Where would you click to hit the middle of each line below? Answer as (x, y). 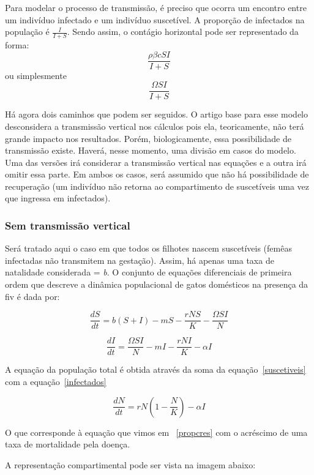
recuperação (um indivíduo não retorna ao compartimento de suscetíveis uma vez (157, 186)
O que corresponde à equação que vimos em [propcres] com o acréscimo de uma (156, 432)
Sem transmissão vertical (68, 225)
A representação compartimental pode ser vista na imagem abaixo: (130, 464)
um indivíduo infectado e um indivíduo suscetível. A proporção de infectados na (155, 19)
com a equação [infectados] (56, 381)
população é (27, 32)
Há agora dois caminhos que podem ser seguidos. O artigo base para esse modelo (156, 114)
